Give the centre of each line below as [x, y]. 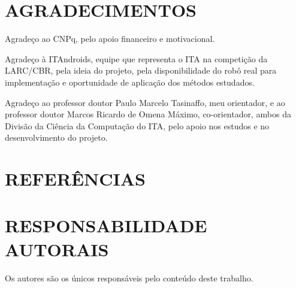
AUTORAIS [57, 249]
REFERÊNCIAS [75, 179]
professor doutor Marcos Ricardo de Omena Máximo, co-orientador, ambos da [148, 114]
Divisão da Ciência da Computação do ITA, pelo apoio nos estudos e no [137, 125]
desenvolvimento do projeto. [56, 137]
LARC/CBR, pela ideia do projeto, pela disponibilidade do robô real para [141, 70]
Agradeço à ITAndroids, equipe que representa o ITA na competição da [136, 58]
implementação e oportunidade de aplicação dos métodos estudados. [130, 82]
